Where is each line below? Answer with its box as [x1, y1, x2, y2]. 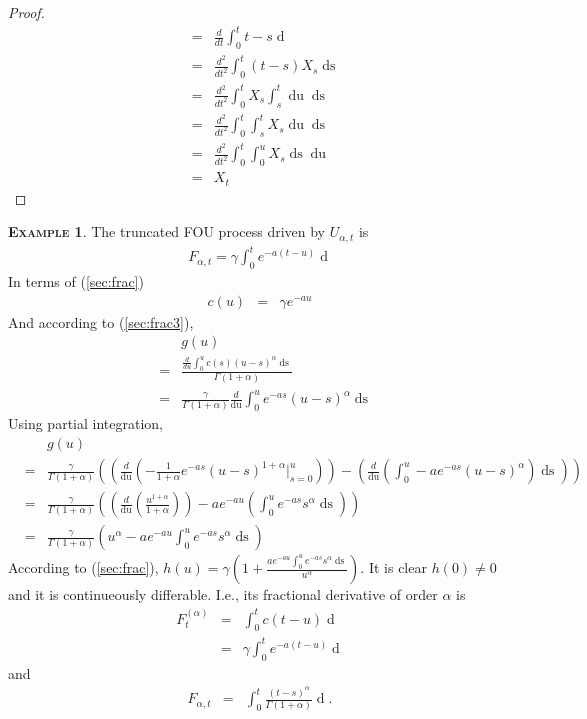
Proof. [8, 2, 45, 22]
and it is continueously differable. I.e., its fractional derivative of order [8, 584, 438, 605]
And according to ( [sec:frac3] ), [8, 311, 194, 332]
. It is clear [360, 557, 427, 578]
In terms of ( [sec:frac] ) [8, 271, 144, 292]
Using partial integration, [8, 413, 163, 434]
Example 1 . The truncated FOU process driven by [8, 221, 326, 242]
